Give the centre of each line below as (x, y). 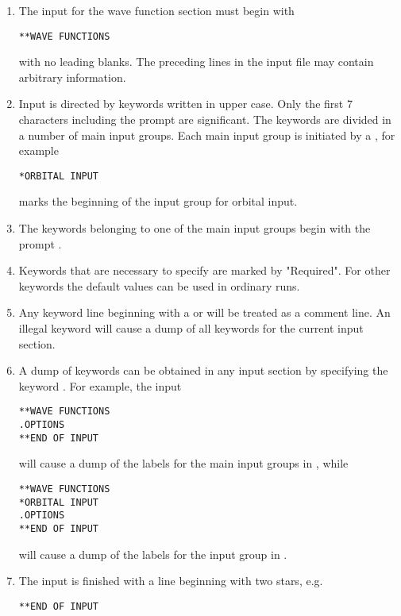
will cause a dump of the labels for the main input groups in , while (183, 463)
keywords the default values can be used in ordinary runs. (159, 285)
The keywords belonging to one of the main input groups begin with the (195, 228)
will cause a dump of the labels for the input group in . (153, 554)
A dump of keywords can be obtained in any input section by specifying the (203, 370)
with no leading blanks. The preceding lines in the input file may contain (196, 62)
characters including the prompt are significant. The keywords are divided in (205, 119)
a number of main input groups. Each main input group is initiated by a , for (207, 135)
